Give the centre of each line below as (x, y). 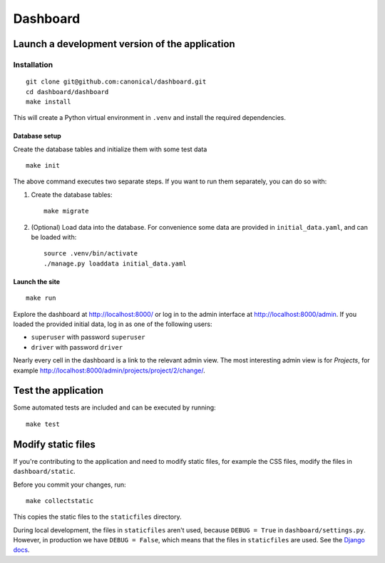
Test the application (58, 391)
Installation (33, 64)
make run (41, 298)
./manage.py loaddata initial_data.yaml (115, 263)
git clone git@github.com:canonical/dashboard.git (116, 82)
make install (48, 101)
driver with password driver (77, 347)
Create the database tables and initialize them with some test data (110, 149)
